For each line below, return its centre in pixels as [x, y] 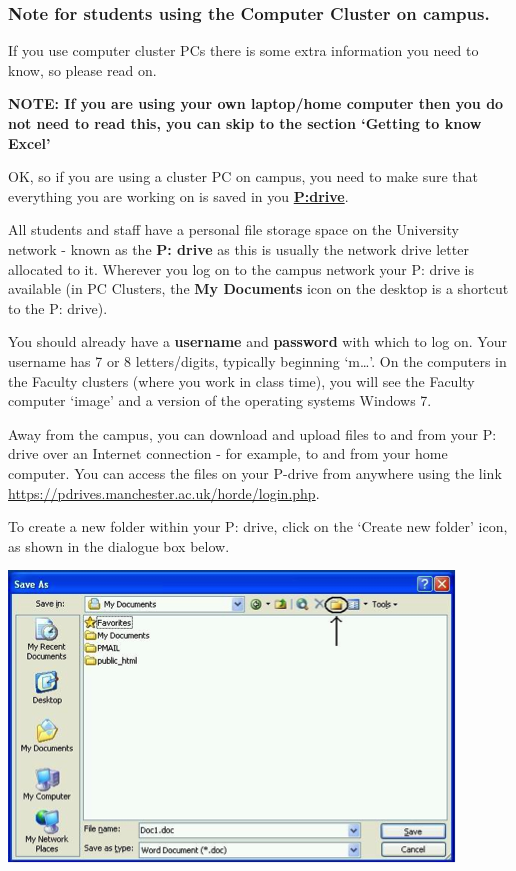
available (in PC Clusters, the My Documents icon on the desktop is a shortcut [258, 288]
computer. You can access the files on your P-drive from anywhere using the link [255, 472]
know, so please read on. [82, 69]
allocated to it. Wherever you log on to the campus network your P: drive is [241, 268]
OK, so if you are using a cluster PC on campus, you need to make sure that [243, 176]
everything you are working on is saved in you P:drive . [178, 195]
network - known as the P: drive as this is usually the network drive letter [238, 248]
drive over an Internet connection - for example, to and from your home [228, 453]
